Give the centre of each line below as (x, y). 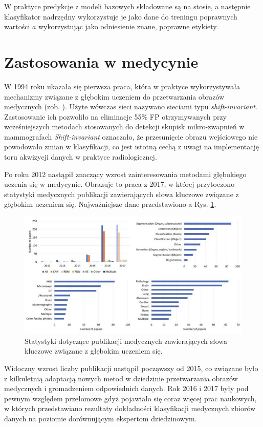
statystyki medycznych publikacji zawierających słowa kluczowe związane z (122, 194)
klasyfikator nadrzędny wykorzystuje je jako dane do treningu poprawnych (121, 16)
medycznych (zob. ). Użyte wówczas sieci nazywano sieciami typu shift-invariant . (131, 106)
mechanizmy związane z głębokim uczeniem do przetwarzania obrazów (114, 96)
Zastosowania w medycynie (101, 61)
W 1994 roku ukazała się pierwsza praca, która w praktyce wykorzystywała (122, 86)
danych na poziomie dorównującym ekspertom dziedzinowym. (101, 418)
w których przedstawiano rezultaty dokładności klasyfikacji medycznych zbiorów (130, 408)
